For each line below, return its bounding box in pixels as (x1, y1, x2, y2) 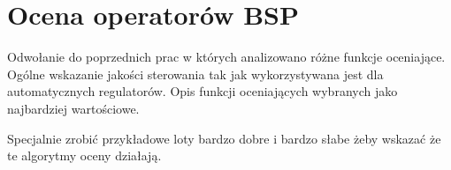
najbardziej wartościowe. (7, 99, 140, 117)
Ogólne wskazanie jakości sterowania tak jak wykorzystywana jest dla (7, 64, 384, 83)
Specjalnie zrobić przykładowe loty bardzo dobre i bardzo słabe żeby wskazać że (7, 129, 441, 147)
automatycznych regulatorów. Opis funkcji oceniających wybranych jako (7, 82, 398, 100)
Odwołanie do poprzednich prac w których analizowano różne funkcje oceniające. (7, 48, 446, 66)
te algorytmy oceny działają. (7, 146, 162, 165)
